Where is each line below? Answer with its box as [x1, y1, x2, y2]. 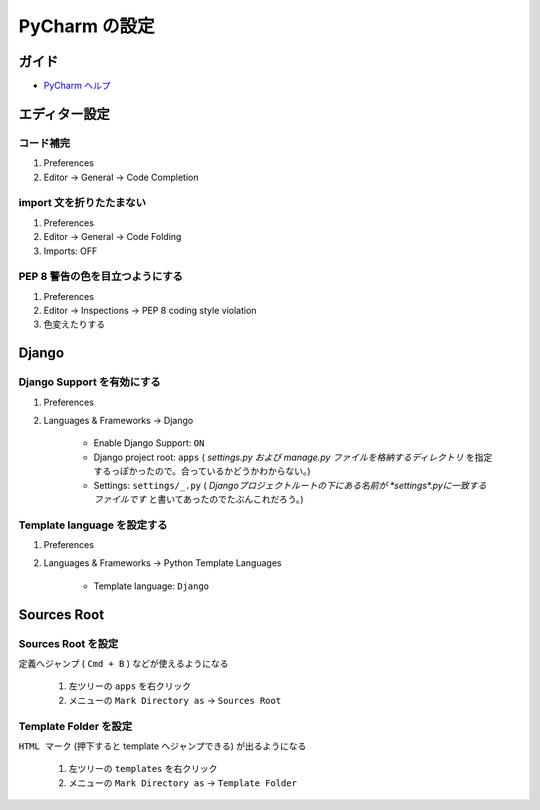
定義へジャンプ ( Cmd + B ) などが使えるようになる [18, 658, 229, 670]
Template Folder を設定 [18, 719, 133, 733]
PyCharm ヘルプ [43, 80, 111, 92]
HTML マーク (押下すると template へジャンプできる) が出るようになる [18, 740, 307, 752]
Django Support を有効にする [18, 375, 161, 389]
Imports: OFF [43, 245, 98, 257]
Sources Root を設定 [18, 636, 119, 650]
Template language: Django [93, 580, 210, 592]
